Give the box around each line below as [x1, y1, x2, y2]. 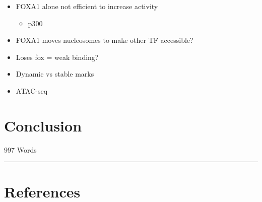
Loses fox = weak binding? [16, 51, 99, 62]
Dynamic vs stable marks [16, 69, 94, 79]
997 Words [4, 144, 37, 155]
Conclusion [4, 115, 82, 136]
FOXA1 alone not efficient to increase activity [16, 1, 158, 11]
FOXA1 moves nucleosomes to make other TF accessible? [16, 35, 193, 45]
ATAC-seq [16, 85, 48, 96]
